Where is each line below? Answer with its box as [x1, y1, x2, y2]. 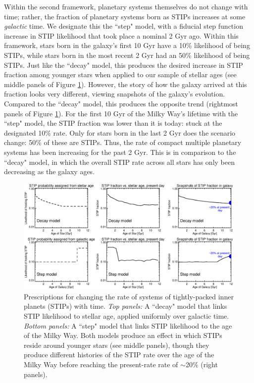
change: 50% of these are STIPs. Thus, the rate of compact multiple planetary [4, 137, 242, 147]
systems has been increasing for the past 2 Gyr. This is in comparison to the [4, 146, 236, 157]
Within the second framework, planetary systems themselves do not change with [4, 1, 248, 11]
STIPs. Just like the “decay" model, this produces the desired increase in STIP [4, 59, 243, 70]
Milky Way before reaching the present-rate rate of [24, 359, 178, 369]
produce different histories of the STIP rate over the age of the [24, 349, 214, 360]
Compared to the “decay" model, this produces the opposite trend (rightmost [4, 98, 238, 108]
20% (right [185, 359, 218, 369]
